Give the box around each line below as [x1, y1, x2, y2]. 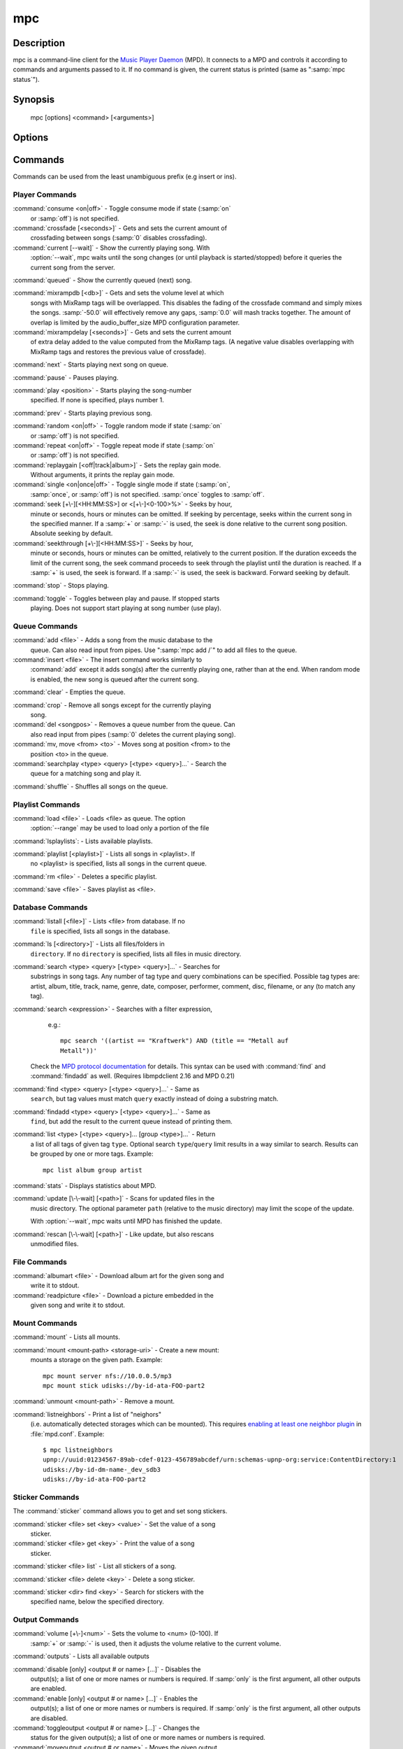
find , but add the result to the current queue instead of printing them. [30, 1117, 233, 1126]
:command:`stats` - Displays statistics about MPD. [13, 1181, 156, 1189]
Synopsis [13, 93, 55, 105]
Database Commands [13, 902, 88, 912]
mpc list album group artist [43, 1166, 142, 1174]
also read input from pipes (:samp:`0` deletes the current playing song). [30, 730, 237, 738]
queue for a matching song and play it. [30, 770, 142, 778]
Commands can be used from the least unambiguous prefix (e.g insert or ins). [13, 172, 237, 181]
